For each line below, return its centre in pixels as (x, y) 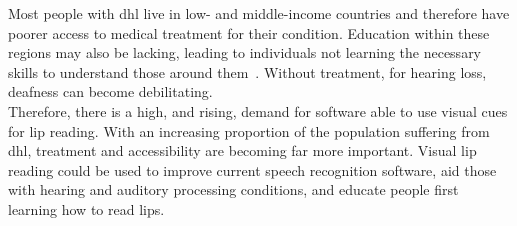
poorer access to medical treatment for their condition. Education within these (249, 32)
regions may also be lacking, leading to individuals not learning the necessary (245, 52)
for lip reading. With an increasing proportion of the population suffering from (249, 130)
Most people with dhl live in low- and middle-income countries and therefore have (259, 13)
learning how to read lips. (86, 208)
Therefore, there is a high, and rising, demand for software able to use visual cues (258, 110)
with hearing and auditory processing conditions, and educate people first (233, 189)
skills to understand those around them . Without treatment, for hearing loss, (247, 71)
